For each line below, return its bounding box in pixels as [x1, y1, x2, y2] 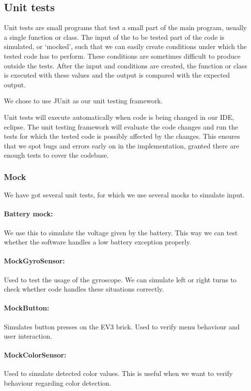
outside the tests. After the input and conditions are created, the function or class [4, 60, 247, 70]
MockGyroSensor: [4, 256, 65, 266]
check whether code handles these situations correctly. [4, 284, 164, 294]
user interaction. [4, 331, 52, 341]
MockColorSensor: [4, 350, 66, 360]
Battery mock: [4, 209, 53, 219]
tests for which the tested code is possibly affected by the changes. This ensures [4, 131, 240, 141]
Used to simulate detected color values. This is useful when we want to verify [4, 368, 233, 378]
